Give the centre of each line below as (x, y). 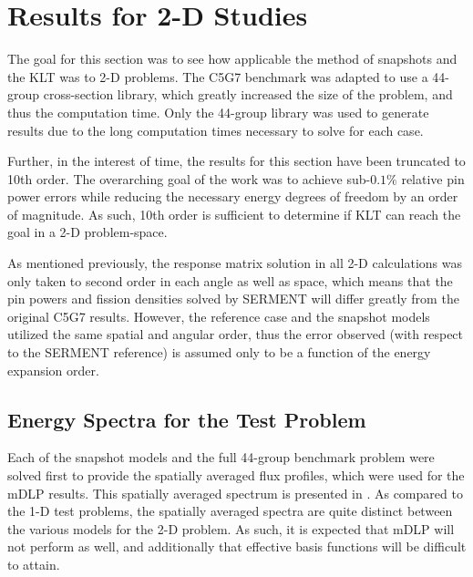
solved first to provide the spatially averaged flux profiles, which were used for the (236, 475)
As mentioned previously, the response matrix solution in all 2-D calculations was (235, 263)
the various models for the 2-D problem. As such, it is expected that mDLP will (231, 528)
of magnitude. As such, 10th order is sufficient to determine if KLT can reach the (234, 214)
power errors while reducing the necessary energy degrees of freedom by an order (233, 196)
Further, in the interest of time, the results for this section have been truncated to (236, 161)
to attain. (34, 564)
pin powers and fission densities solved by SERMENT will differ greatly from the (233, 299)
